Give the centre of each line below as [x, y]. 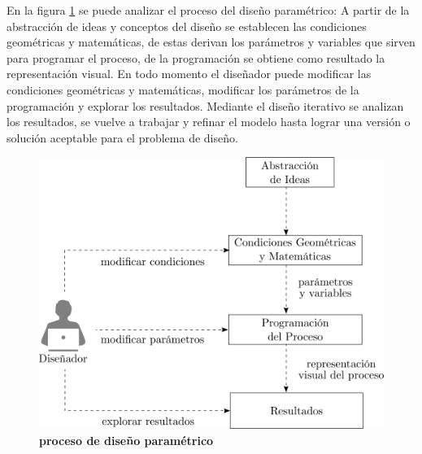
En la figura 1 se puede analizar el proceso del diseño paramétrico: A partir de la [208, 10]
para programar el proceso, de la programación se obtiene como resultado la [196, 57]
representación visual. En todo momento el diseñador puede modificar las [189, 74]
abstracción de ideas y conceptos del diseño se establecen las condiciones [187, 26]
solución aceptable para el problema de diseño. [122, 137]
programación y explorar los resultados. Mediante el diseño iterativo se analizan [205, 105]
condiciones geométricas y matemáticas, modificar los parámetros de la [183, 89]
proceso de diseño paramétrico [126, 440]
